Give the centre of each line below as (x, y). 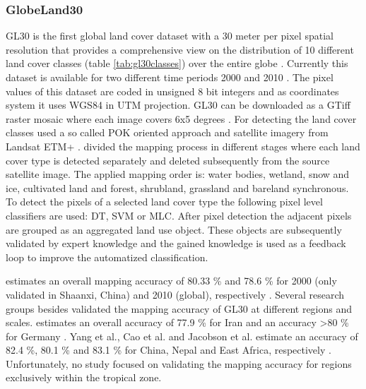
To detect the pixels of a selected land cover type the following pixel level (164, 202)
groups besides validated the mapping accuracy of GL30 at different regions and (179, 308)
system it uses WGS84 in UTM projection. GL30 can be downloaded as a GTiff (178, 105)
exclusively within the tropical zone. (84, 377)
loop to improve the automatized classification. (107, 257)
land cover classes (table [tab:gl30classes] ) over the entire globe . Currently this (177, 63)
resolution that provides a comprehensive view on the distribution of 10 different (180, 49)
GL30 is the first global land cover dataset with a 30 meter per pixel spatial (170, 36)
